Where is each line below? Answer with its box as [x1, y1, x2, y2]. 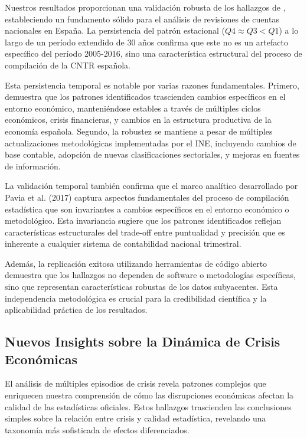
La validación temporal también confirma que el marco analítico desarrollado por [5, 179, 298, 192]
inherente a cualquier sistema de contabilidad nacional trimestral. [5, 237, 241, 250]
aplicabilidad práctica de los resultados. [5, 303, 148, 316]
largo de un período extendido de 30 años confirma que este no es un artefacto [5, 35, 288, 48]
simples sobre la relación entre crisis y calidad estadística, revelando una [5, 412, 266, 424]
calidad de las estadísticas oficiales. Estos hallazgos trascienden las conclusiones [5, 400, 292, 413]
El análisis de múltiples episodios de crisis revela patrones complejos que [5, 377, 266, 390]
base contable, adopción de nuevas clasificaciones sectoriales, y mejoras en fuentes [5, 148, 300, 161]
